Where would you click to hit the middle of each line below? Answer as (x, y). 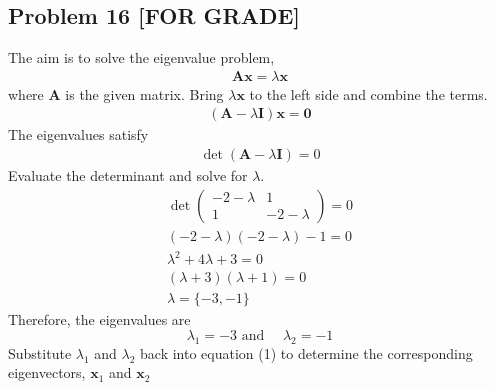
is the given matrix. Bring (144, 93)
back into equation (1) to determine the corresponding (306, 352)
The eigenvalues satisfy (78, 134)
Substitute (40, 352)
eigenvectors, (47, 372)
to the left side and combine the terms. (368, 93)
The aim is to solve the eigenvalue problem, (141, 57)
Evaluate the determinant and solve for (128, 175)
